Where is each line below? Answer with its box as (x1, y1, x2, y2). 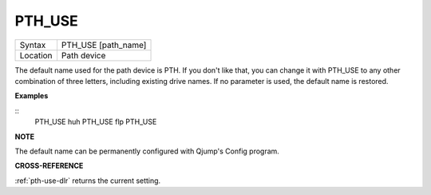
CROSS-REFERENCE (14, 161, 84, 171)
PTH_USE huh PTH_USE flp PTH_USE (34, 117, 157, 127)
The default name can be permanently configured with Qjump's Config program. (14, 146, 279, 156)
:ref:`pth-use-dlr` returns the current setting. (14, 176, 161, 185)
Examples (14, 91, 49, 101)
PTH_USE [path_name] (61, 39, 147, 50)
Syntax (19, 39, 46, 50)
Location (19, 50, 53, 61)
